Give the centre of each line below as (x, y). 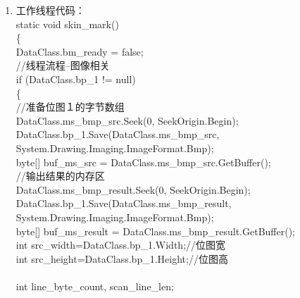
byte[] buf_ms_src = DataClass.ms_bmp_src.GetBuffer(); (143, 162)
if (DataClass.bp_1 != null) (76, 79)
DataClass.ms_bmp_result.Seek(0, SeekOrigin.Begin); (133, 189)
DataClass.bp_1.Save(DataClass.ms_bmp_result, (124, 203)
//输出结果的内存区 (60, 176)
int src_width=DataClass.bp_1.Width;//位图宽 (121, 245)
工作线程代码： (50, 10)
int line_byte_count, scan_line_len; (95, 286)
